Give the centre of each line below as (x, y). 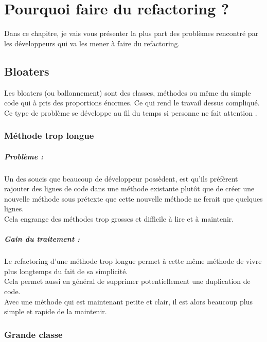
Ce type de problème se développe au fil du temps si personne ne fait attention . (131, 112)
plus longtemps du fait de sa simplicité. (66, 271)
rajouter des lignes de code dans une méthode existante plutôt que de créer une (129, 188)
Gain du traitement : (42, 239)
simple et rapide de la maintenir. (56, 311)
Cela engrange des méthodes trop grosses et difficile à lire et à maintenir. (119, 219)
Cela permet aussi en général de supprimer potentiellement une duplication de (127, 281)
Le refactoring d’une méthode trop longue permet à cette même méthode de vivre (133, 261)
